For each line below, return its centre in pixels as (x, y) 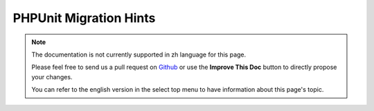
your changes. (52, 77)
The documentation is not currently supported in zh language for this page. (139, 54)
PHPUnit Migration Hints (84, 18)
